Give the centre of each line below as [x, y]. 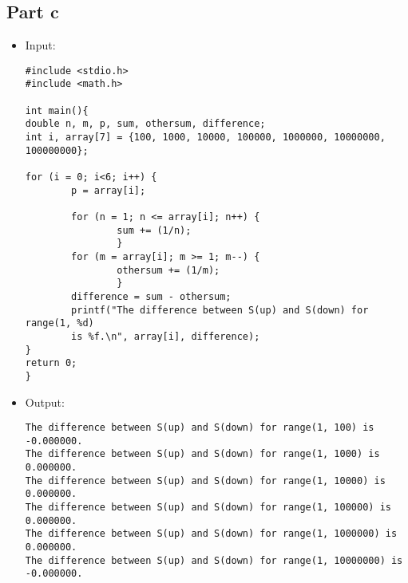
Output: [45, 402]
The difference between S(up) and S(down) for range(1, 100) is [200, 428]
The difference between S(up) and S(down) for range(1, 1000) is [202, 454]
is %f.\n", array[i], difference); [166, 336]
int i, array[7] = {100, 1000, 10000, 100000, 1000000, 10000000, [205, 138]
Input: [40, 45]
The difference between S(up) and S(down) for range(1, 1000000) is [211, 534]
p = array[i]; [109, 190]
